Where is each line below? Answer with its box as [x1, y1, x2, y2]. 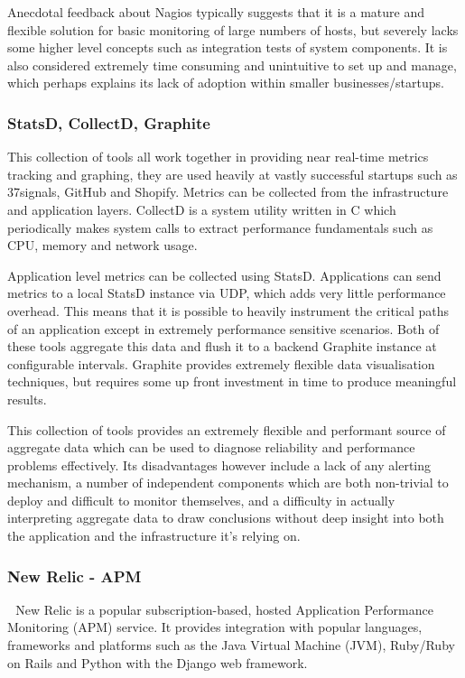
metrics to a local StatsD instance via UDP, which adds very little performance [7, 283, 446, 302]
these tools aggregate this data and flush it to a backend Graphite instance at [7, 337, 437, 356]
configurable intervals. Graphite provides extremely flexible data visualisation [7, 354, 435, 373]
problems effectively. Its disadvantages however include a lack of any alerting [7, 455, 431, 474]
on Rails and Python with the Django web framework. [7, 653, 308, 672]
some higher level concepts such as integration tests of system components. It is [7, 38, 448, 57]
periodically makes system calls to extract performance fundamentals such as [7, 218, 433, 237]
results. [7, 389, 47, 408]
